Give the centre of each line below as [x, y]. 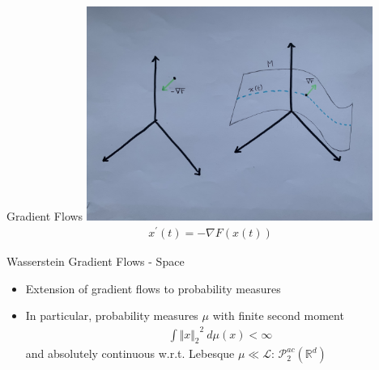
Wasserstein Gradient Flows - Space [96, 261]
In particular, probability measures [112, 315]
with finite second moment [278, 315]
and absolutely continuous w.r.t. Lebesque [130, 353]
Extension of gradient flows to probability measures [153, 288]
